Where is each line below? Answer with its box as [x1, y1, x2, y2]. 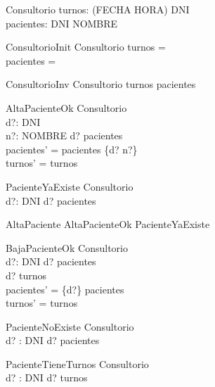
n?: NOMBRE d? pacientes [6, 128, 123, 143]
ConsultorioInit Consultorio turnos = [6, 39, 166, 54]
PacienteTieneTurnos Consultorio [6, 356, 149, 371]
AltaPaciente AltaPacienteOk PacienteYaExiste [6, 217, 210, 231]
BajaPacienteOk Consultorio [6, 240, 128, 255]
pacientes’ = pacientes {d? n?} [6, 141, 138, 156]
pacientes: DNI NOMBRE [6, 15, 118, 30]
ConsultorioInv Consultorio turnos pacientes [6, 77, 196, 91]
